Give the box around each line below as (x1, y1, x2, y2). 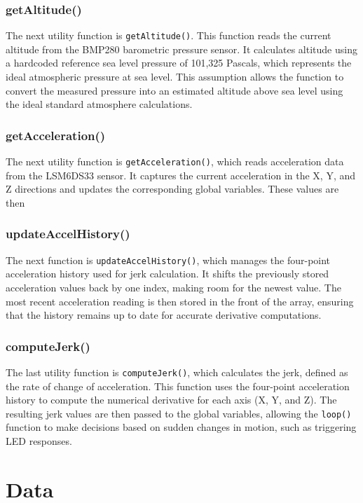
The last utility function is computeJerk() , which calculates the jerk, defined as (6, 364, 348, 379)
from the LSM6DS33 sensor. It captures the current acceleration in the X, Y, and (6, 167, 356, 182)
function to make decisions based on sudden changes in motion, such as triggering (6, 420, 357, 434)
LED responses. (6, 434, 72, 448)
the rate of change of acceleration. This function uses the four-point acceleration (6, 378, 350, 393)
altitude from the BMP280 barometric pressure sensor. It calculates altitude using (6, 41, 357, 56)
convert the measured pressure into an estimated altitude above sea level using (6, 83, 343, 97)
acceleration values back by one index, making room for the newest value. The (6, 280, 341, 294)
